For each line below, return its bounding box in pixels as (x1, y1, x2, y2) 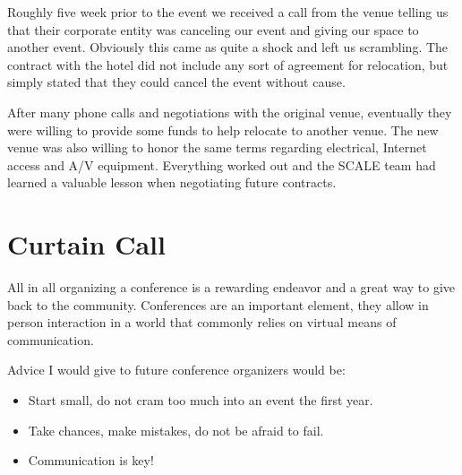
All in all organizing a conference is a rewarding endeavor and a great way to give (7, 278, 456, 297)
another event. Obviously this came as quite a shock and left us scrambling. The (7, 38, 449, 56)
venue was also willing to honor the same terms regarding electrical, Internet (7, 138, 427, 157)
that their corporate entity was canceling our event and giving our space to (7, 20, 419, 39)
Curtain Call (7, 226, 166, 263)
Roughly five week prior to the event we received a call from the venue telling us (7, 3, 449, 21)
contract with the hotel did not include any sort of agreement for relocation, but (7, 55, 449, 73)
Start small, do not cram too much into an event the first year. (28, 391, 373, 410)
